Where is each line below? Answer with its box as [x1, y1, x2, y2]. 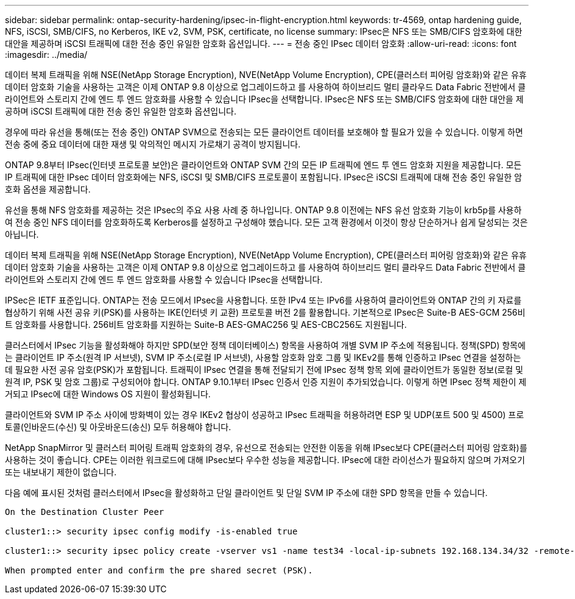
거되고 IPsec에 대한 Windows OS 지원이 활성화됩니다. [5, 389, 211, 399]
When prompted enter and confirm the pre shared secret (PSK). [5, 565, 313, 575]
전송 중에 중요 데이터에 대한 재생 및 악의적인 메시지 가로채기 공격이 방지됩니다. [5, 139, 301, 149]
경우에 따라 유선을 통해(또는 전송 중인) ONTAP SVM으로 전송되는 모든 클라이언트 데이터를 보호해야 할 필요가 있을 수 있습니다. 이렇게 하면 [5, 127, 523, 137]
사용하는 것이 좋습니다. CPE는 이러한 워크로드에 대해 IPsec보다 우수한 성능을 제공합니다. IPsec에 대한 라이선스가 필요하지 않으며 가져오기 [5, 455, 525, 465]
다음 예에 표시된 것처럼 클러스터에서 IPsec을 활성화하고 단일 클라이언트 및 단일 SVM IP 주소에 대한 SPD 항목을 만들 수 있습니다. [5, 487, 488, 498]
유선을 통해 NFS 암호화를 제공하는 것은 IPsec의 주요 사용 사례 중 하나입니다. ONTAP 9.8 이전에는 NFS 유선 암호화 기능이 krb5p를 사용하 [5, 205, 522, 215]
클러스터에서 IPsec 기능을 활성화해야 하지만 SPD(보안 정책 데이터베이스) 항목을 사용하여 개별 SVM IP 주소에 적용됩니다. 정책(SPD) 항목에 [5, 340, 526, 350]
